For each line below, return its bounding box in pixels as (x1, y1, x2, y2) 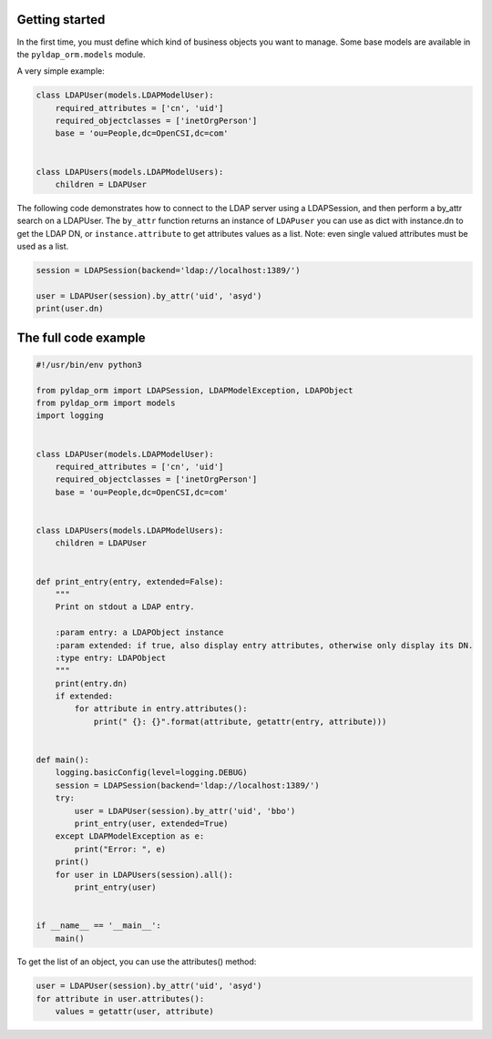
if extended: (55, 691, 114, 701)
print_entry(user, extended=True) (74, 818, 229, 829)
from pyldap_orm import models (36, 398, 177, 409)
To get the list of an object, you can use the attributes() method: (16, 956, 257, 967)
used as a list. (16, 241, 69, 252)
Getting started (16, 12, 106, 27)
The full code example (16, 330, 146, 345)
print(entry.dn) (55, 678, 128, 688)
